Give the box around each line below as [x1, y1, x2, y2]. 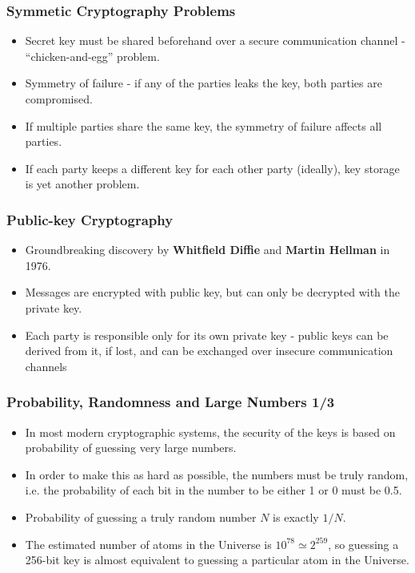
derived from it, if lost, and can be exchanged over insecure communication [25, 342, 393, 359]
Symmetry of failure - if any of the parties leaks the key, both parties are [25, 75, 382, 91]
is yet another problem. [25, 176, 140, 192]
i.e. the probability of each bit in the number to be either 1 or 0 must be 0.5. [25, 482, 402, 498]
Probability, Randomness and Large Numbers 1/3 [6, 392, 335, 412]
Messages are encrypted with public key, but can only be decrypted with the [25, 284, 400, 301]
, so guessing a [328, 535, 399, 552]
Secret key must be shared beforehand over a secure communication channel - [25, 32, 405, 49]
